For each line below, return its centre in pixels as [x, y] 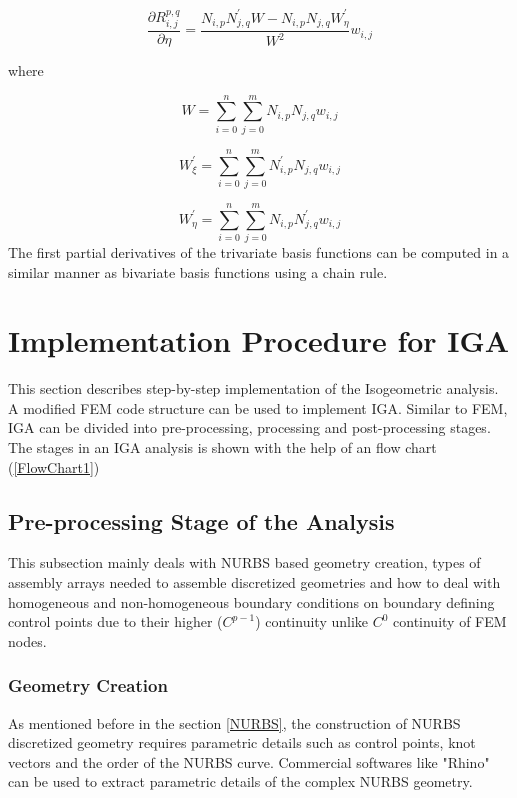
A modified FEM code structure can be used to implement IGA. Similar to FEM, [258, 407]
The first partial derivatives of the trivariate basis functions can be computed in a [259, 251]
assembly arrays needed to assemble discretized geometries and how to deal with [254, 582]
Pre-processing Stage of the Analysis [201, 520]
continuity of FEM [450, 621]
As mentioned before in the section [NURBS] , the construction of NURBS [234, 722]
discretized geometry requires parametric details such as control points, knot [242, 742]
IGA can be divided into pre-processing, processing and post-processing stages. [249, 427]
